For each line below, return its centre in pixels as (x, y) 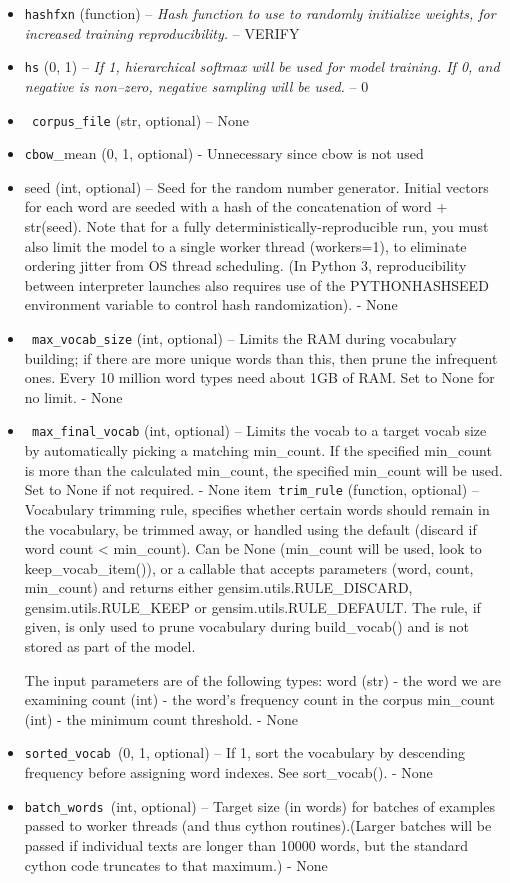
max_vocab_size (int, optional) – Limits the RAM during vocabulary (244, 337)
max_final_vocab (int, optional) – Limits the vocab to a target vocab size (259, 430)
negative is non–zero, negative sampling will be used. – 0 (196, 85)
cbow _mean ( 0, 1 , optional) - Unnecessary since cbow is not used (224, 153)
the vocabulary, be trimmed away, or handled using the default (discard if (250, 528)
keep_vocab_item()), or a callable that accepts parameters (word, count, (249, 567)
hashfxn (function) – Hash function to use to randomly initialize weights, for (260, 13)
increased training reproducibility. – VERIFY (162, 32)
